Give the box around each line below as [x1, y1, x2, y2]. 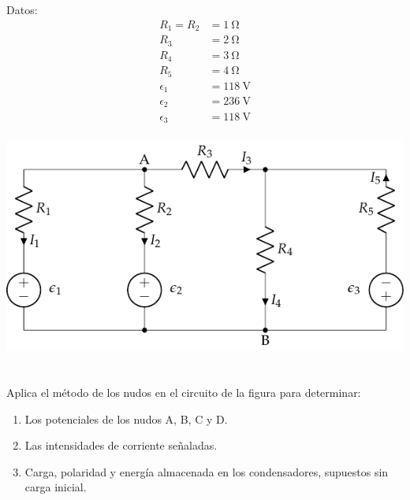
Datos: [6, 2, 38, 17]
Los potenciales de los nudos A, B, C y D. [24, 410, 228, 427]
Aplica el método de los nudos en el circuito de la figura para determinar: [6, 384, 361, 401]
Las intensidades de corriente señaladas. [24, 437, 218, 454]
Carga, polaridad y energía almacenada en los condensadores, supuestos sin [24, 463, 389, 480]
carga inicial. [24, 479, 87, 495]
